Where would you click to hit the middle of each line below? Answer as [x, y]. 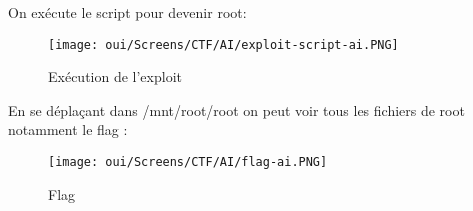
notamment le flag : [68, 129]
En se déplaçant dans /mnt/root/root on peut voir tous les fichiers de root [236, 109]
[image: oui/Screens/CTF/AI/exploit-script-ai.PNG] [223, 44]
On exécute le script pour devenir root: [127, 12]
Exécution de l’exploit [115, 76]
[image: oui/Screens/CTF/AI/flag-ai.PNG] [188, 162]
